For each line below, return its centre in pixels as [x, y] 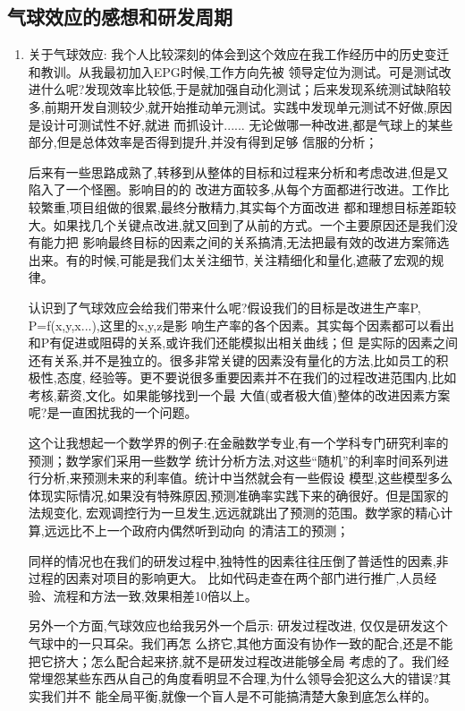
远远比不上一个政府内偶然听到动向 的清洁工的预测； [197, 531]
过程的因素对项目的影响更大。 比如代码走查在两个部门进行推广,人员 [226, 578]
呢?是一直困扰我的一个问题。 [113, 412]
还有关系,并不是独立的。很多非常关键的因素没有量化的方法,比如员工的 [232, 360]
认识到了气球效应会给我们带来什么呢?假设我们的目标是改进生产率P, [224, 307]
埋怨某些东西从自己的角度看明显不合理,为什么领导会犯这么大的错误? [240, 678]
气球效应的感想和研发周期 [120, 17]
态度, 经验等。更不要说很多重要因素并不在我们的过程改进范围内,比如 [257, 377]
